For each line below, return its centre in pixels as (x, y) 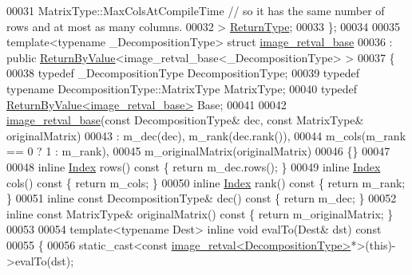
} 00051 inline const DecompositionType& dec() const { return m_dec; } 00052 (202, 198)
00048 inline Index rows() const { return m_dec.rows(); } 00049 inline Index (194, 166)
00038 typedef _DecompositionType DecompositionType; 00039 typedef (183, 73)
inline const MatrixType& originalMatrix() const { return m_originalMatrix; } (200, 213)
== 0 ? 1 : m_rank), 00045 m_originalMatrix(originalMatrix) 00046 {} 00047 (198, 151)
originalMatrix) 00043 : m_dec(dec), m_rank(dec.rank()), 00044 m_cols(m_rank (206, 135)
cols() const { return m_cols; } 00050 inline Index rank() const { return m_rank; (206, 182)
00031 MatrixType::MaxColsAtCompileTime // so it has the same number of (196, 10)
